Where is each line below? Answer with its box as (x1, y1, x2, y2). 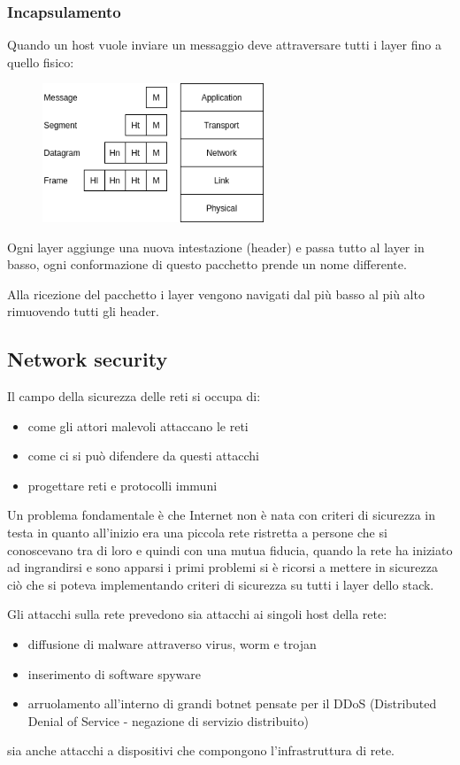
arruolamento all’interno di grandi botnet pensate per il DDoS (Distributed (27, 694, 437, 713)
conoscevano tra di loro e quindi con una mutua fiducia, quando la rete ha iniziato (7, 540, 453, 559)
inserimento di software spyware (27, 664, 201, 683)
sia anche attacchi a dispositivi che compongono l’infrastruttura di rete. (7, 741, 395, 760)
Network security (7, 345, 168, 373)
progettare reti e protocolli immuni (27, 475, 218, 494)
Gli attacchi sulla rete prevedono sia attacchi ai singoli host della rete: (7, 605, 387, 623)
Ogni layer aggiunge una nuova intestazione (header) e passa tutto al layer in (7, 237, 425, 256)
